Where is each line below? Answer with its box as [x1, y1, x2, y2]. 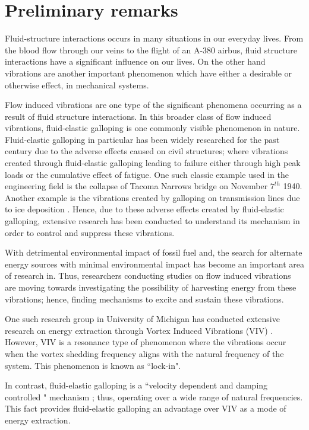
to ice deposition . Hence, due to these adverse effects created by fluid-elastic [5, 203, 284, 215]
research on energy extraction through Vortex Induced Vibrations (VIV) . [5, 324, 273, 336]
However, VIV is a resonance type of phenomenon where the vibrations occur [5, 336, 286, 348]
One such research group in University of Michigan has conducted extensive [5, 313, 280, 325]
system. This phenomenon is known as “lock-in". [5, 359, 181, 371]
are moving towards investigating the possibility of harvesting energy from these [5, 281, 297, 293]
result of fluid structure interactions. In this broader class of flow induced [5, 110, 272, 122]
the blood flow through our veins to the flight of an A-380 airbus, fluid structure [5, 43, 298, 56]
